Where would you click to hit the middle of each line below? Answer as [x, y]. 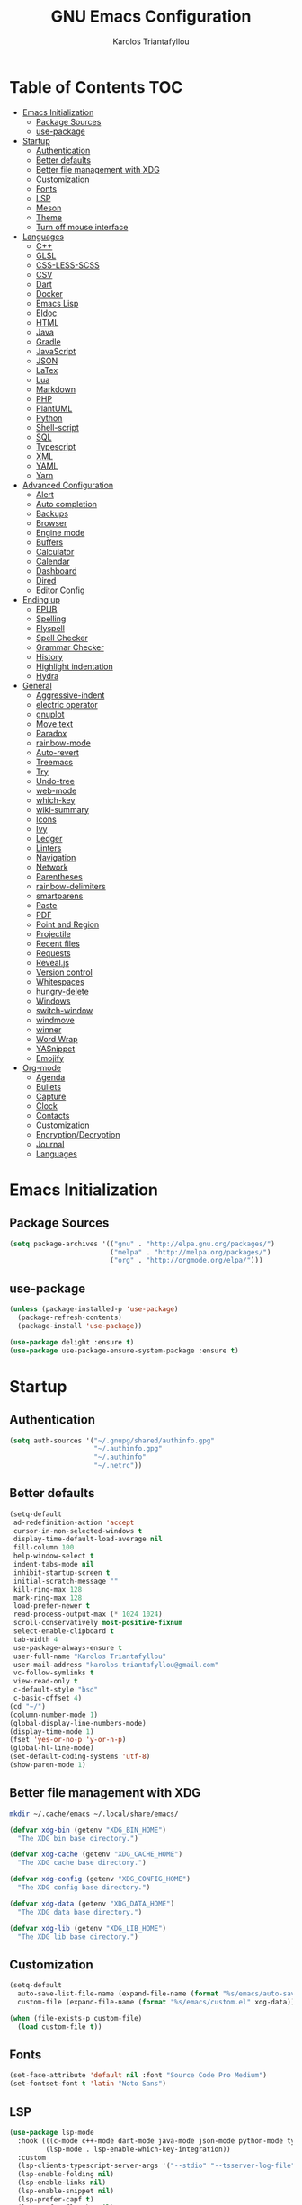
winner [49, 1029]
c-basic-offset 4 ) [48, 1698]
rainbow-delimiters [71, 886]
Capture [51, 1096]
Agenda [50, 1077]
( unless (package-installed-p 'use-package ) [94, 1309]
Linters [49, 848]
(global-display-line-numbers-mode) [78, 1723]
